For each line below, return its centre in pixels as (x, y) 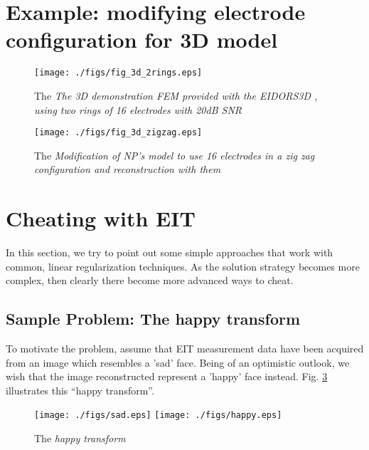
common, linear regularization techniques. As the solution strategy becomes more (183, 266)
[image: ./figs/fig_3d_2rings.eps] (118, 73)
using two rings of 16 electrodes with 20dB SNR (138, 109)
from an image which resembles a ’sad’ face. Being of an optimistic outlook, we (178, 362)
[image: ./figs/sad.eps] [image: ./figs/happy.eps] (158, 415)
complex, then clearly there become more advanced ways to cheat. (150, 280)
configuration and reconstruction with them (128, 169)
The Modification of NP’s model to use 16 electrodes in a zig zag (175, 155)
